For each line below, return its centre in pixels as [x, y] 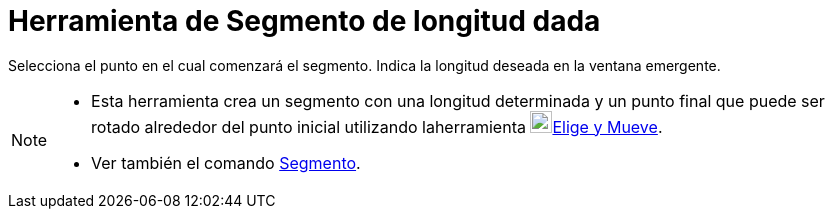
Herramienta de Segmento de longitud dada [304, 21]
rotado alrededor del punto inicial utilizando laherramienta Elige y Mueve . [377, 126]
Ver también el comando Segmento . [226, 162]
